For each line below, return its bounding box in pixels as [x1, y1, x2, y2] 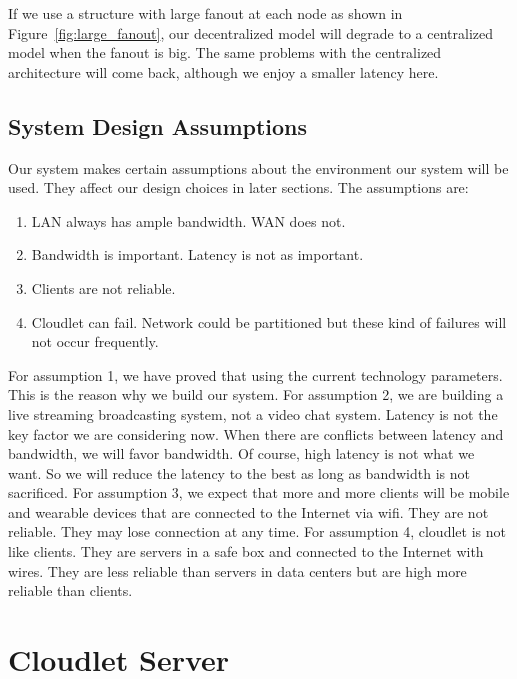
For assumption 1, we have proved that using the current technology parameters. [8, 364, 503, 385]
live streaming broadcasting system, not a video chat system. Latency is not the [8, 403, 498, 424]
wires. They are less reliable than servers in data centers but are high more [8, 560, 467, 581]
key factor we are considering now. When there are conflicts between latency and [8, 423, 504, 444]
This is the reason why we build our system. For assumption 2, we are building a [8, 384, 504, 405]
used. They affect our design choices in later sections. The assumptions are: [8, 177, 469, 198]
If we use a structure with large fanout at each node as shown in [8, 3, 403, 23]
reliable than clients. [8, 580, 133, 601]
